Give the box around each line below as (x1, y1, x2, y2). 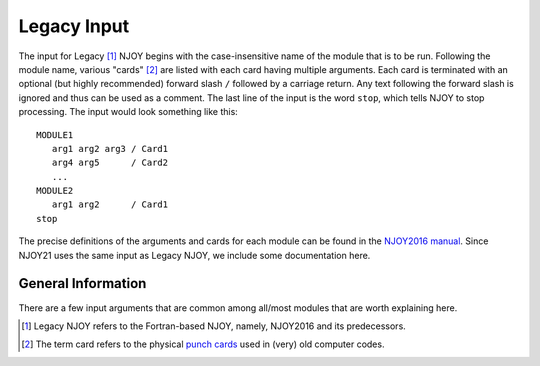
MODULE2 (36, 185, 74, 197)
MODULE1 (36, 129, 74, 140)
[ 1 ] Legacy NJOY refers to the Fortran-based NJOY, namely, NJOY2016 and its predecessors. (21, 320, 407, 332)
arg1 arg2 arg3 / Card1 (51, 143, 169, 154)
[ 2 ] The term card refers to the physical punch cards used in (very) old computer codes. (21, 338, 385, 350)
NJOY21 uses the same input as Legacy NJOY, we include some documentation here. (18, 249, 371, 261)
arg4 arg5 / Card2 (51, 157, 169, 169)
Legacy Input (18, 15, 130, 37)
